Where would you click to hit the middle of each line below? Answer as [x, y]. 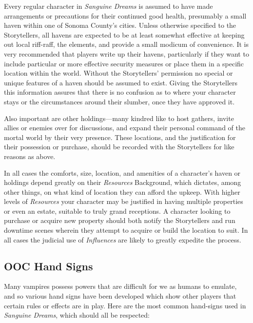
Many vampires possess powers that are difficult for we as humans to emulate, [120, 286]
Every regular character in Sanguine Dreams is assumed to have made [108, 6]
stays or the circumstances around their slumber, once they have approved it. [119, 101]
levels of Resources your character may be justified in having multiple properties [124, 201]
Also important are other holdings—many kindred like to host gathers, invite [119, 118]
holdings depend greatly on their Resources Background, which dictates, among [123, 182]
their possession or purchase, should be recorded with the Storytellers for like [119, 147]
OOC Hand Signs [49, 266]
